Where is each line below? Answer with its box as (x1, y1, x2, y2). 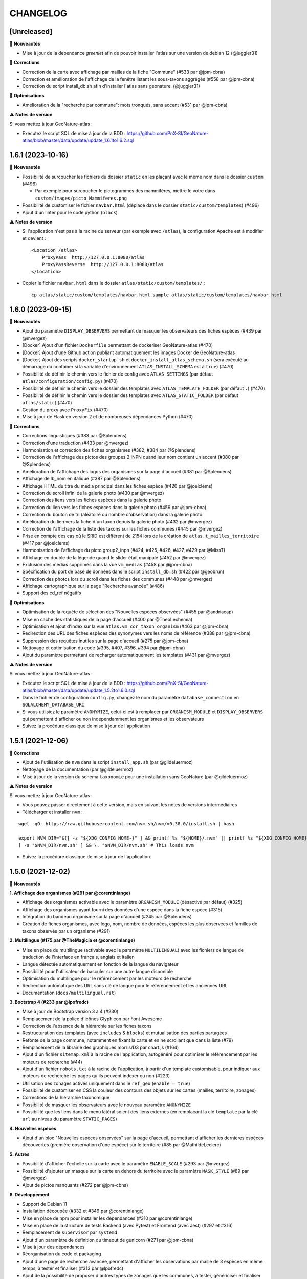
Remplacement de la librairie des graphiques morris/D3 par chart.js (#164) (22, 1044, 179, 1050)
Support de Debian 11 (22, 1201, 68, 1207)
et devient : (22, 235, 46, 241)
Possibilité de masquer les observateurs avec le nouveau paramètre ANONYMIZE (22, 1101, 191, 1108)
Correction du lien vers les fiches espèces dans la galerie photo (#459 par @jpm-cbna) (22, 504, 207, 510)
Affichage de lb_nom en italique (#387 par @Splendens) (22, 476, 141, 482)
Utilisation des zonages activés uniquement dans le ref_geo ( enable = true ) (22, 1080, 190, 1086)
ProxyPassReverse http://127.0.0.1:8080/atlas (41, 261, 164, 267)
